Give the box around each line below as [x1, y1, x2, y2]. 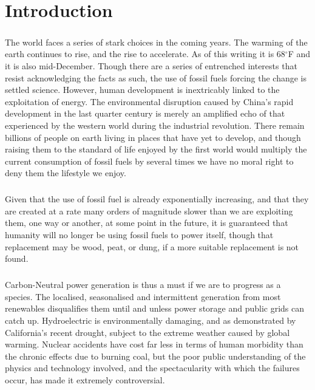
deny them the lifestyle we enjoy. [5, 166, 126, 179]
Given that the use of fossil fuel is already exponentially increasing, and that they [5, 193, 309, 205]
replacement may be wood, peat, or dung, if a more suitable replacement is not [5, 240, 299, 253]
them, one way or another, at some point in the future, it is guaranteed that [5, 216, 288, 229]
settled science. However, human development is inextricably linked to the [5, 83, 280, 96]
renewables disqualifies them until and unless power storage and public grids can [5, 302, 305, 315]
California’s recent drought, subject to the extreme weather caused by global [5, 326, 290, 338]
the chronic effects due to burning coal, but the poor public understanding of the [5, 349, 306, 362]
